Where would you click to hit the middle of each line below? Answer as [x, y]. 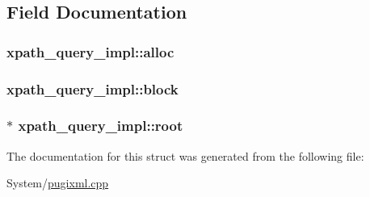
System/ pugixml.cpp [58, 183]
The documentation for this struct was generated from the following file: [185, 155]
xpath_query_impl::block [92, 88]
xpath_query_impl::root [101, 126]
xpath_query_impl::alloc [90, 51]
